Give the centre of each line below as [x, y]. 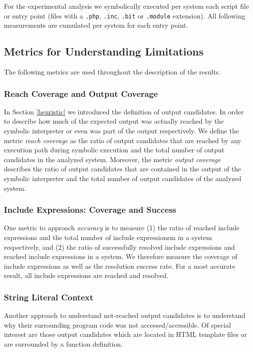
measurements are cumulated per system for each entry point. [96, 25]
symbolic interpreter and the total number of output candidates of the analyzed [123, 178]
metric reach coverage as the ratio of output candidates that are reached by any [123, 140]
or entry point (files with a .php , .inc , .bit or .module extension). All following [125, 15]
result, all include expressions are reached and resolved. [86, 275]
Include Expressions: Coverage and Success [90, 210]
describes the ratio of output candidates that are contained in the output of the [123, 169]
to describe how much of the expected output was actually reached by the [114, 121]
